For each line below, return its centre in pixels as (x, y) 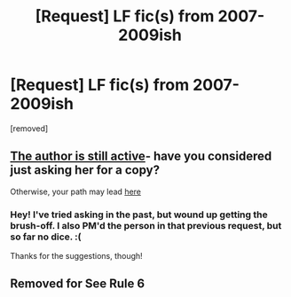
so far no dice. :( (46, 237)
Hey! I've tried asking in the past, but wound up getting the (139, 215)
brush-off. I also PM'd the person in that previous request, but (146, 225)
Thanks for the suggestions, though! (76, 256)
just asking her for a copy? (85, 170)
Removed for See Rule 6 (78, 284)
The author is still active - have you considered (141, 156)
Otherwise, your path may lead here (75, 191)
